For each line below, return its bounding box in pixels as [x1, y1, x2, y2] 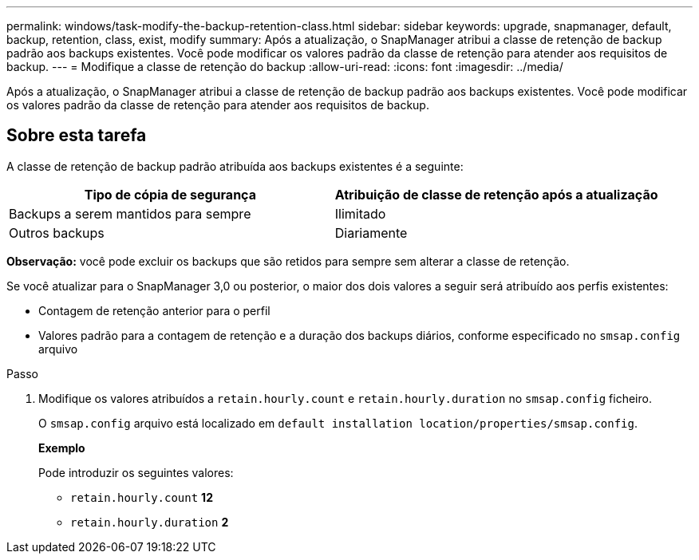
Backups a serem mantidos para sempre [9, 205, 251, 222]
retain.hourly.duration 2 [70, 515, 229, 529]
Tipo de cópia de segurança [84, 186, 256, 203]
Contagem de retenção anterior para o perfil [38, 303, 271, 317]
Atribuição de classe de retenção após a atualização [334, 186, 658, 203]
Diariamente [334, 224, 408, 241]
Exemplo [38, 440, 85, 455]
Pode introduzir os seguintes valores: [38, 465, 234, 479]
